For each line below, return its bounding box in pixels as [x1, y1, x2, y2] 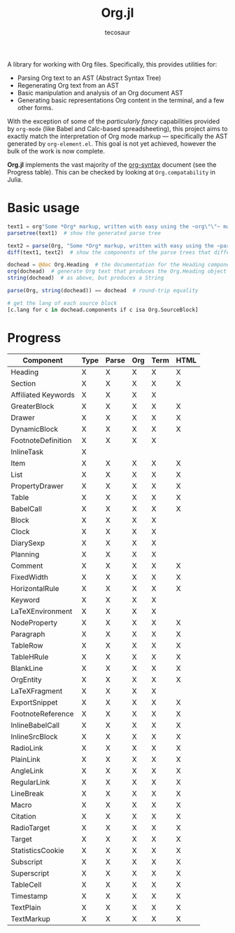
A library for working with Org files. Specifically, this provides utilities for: [7, 60, 218, 68]
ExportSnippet [10, 697, 58, 707]
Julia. [7, 175, 23, 184]
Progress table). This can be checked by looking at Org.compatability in [7, 168, 215, 176]
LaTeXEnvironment [10, 606, 73, 616]
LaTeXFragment [10, 686, 63, 695]
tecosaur [104, 28, 131, 36]
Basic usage [7, 200, 80, 216]
